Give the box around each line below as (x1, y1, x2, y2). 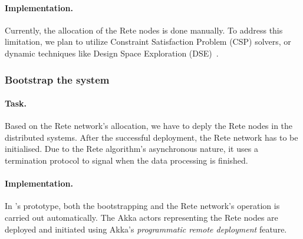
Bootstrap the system (5, 72, 110, 87)
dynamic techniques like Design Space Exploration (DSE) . (5, 47, 219, 59)
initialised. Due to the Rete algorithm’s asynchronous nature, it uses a (5, 142, 258, 155)
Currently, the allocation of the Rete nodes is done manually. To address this (5, 24, 283, 36)
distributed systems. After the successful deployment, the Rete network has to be (5, 131, 298, 143)
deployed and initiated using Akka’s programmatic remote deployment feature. (5, 223, 287, 235)
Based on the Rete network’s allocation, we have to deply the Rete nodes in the (5, 119, 293, 132)
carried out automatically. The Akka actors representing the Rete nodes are (5, 211, 278, 223)
